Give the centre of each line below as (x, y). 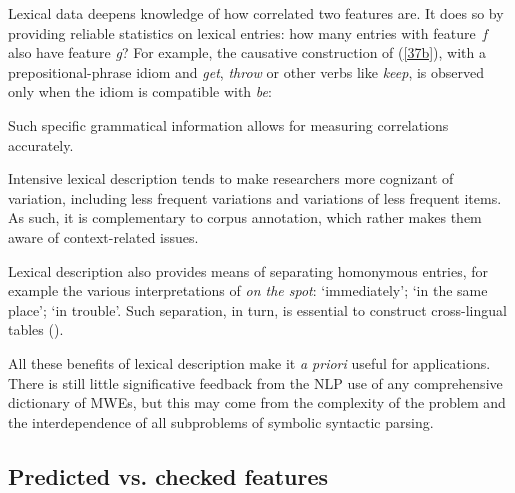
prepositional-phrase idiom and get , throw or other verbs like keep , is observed (246, 71)
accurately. (41, 144)
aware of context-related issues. (103, 236)
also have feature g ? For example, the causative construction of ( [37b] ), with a (247, 52)
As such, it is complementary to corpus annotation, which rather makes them (245, 217)
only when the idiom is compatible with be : (140, 91)
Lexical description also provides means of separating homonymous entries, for (248, 270)
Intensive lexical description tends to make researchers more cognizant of (231, 178)
